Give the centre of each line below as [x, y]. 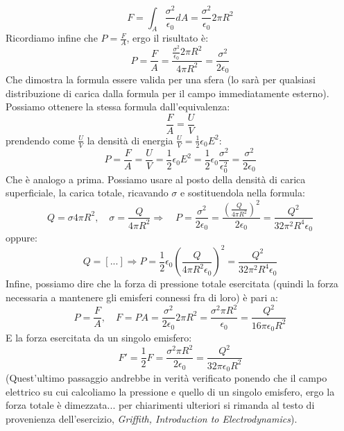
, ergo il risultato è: [167, 38]
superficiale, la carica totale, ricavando [87, 193]
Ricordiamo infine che [52, 38]
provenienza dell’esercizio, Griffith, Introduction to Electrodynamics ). [152, 418]
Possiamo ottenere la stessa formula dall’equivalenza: [118, 107]
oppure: [21, 238]
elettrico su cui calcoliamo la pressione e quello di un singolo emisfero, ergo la [170, 391]
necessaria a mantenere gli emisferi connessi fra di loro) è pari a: [142, 297]
